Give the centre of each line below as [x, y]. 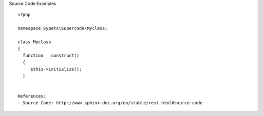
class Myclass [34, 42]
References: [32, 96]
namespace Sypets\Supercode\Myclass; [63, 28]
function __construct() [51, 55]
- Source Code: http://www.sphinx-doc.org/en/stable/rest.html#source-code [110, 103]
